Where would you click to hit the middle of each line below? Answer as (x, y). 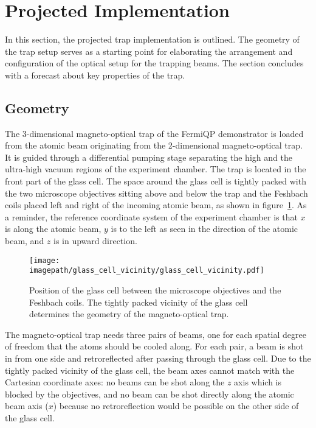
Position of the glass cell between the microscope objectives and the (155, 289)
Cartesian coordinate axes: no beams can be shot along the (115, 382)
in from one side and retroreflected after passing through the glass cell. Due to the (158, 358)
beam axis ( (27, 406)
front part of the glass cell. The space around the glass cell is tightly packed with (156, 181)
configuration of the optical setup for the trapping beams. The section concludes (154, 63)
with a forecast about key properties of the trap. (95, 75)
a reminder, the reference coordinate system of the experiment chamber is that (151, 216)
